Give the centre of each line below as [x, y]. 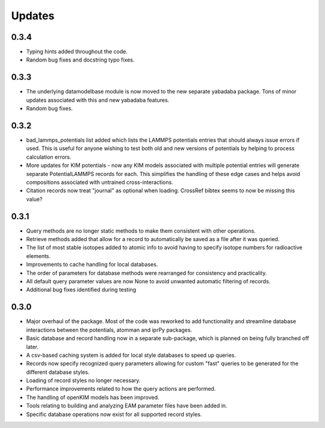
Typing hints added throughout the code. [77, 52]
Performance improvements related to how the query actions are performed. [121, 389]
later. [32, 347]
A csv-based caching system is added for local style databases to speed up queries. [131, 355]
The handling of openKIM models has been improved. [93, 397]
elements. [39, 256]
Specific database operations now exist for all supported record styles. [114, 414]
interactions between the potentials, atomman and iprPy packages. [109, 330]
